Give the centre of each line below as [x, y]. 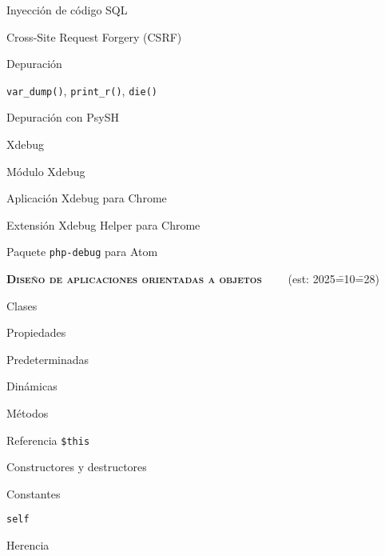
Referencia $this [48, 440]
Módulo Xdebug [46, 171]
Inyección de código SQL [67, 10]
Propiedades [36, 332]
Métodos [28, 413]
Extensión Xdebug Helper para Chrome [103, 224]
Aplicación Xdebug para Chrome [87, 198]
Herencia [28, 545]
